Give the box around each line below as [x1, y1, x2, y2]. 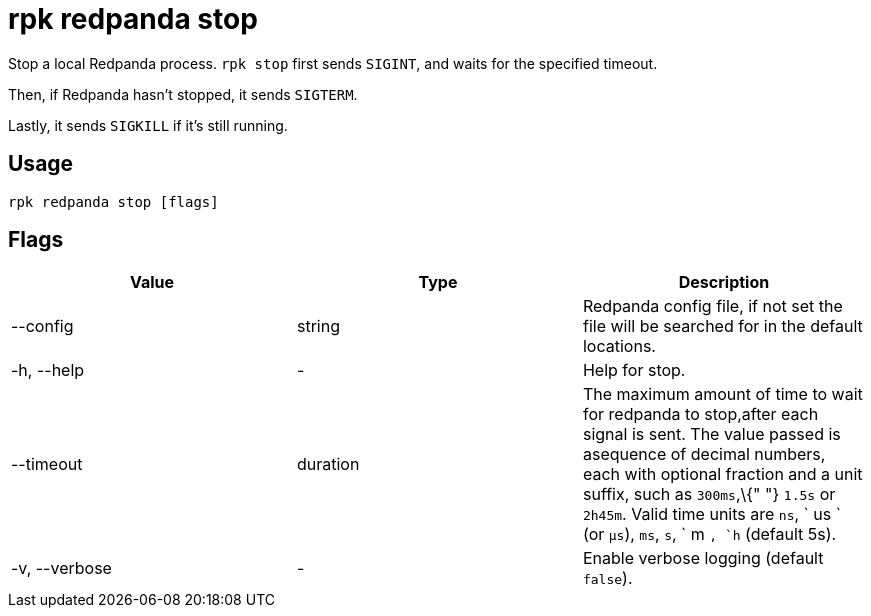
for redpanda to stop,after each [582, 404, 819, 425]
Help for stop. [582, 360, 686, 381]
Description [678, 272, 770, 293]
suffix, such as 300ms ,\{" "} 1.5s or [582, 484, 836, 505]
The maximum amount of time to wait [582, 384, 863, 405]
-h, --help [11, 360, 85, 381]
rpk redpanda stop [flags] [8, 193, 219, 210]
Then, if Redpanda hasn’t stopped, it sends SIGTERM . [8, 85, 358, 103]
